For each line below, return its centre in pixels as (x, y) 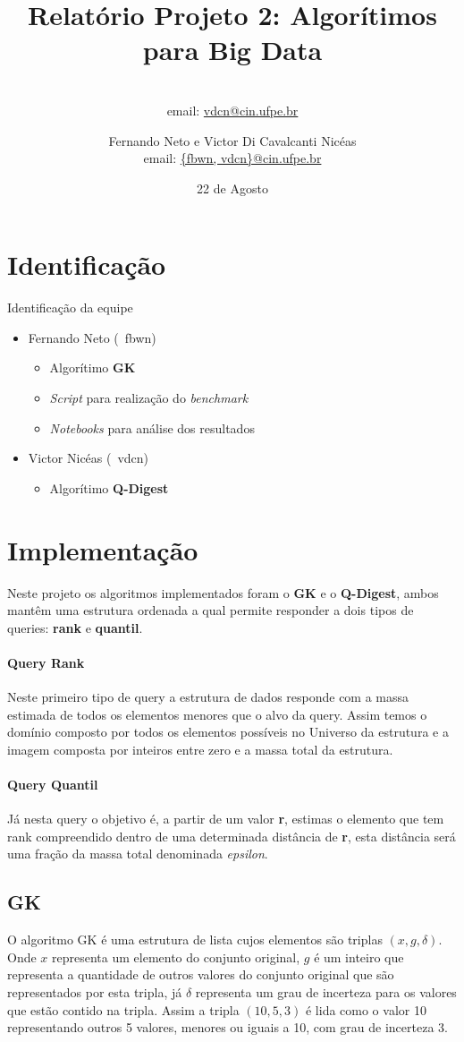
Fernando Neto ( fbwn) (92, 337)
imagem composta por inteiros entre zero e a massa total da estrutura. (200, 749)
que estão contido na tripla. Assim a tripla (123, 1009)
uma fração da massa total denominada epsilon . (138, 854)
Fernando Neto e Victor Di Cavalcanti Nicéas (232, 140)
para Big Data (232, 50)
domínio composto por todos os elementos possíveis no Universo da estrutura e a (228, 732)
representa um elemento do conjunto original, (176, 957)
